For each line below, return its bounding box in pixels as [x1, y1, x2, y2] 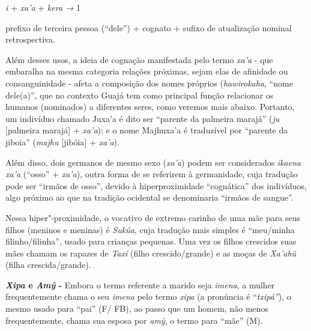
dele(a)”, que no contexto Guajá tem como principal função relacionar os [5, 88, 274, 101]
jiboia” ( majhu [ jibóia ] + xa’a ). [5, 135, 119, 148]
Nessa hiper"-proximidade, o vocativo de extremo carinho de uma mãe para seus [5, 211, 301, 223]
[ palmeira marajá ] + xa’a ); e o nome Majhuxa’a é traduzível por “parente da [5, 124, 288, 136]
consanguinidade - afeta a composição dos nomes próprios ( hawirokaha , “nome [5, 76, 293, 89]
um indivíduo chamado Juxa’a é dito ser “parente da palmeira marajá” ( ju [5, 112, 280, 124]
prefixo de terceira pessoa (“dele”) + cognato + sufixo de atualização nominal [5, 21, 292, 34]
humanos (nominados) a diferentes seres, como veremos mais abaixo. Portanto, [5, 100, 295, 113]
